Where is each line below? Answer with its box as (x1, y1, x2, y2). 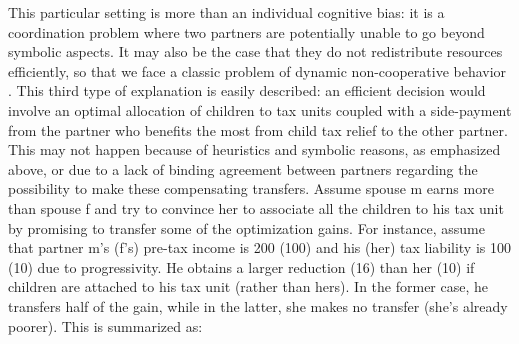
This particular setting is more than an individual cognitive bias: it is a (8, 2, 445, 22)
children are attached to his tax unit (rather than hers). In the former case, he (8, 276, 489, 297)
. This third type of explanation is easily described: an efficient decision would (8, 80, 486, 101)
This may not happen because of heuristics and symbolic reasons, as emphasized (8, 139, 501, 160)
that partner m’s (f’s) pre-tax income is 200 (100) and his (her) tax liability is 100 (8, 237, 511, 258)
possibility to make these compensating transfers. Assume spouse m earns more (8, 178, 494, 199)
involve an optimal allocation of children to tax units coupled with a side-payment (8, 99, 512, 120)
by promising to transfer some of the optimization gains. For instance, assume (8, 217, 485, 238)
